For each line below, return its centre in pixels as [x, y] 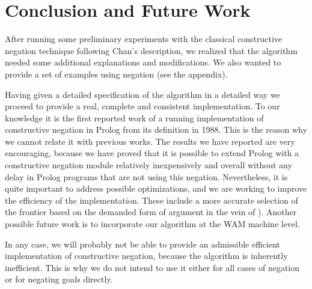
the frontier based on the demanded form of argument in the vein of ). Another [151, 212]
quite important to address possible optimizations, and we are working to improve [156, 188]
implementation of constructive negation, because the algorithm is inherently [146, 256]
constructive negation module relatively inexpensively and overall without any [148, 165]
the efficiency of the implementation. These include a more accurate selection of [151, 200]
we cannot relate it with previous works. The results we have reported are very [150, 141]
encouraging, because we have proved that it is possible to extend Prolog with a [152, 153]
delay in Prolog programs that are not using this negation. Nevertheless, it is [146, 176]
